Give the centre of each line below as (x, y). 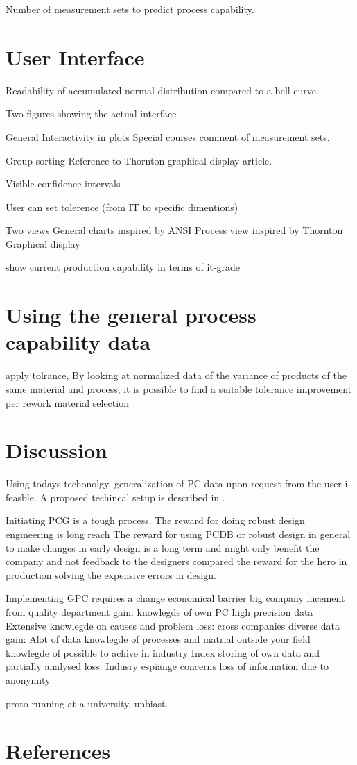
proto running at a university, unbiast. (87, 703)
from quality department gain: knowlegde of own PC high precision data (159, 612)
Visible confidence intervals (63, 184)
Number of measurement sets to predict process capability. (130, 9)
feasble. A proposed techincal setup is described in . (115, 497)
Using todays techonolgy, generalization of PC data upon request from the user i (177, 484)
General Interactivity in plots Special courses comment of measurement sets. (168, 136)
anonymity (28, 680)
